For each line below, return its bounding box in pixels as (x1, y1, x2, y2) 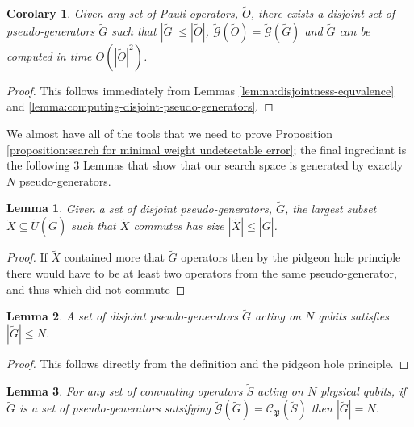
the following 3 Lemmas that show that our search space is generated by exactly (6, 157, 404, 174)
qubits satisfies (318, 308, 389, 324)
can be (339, 22, 370, 39)
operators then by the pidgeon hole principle (181, 249, 401, 266)
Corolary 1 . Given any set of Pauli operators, (6, 5, 238, 22)
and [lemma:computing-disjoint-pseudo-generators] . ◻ (6, 98, 274, 115)
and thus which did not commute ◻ (6, 280, 186, 297)
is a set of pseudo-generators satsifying (19, 400, 211, 417)
